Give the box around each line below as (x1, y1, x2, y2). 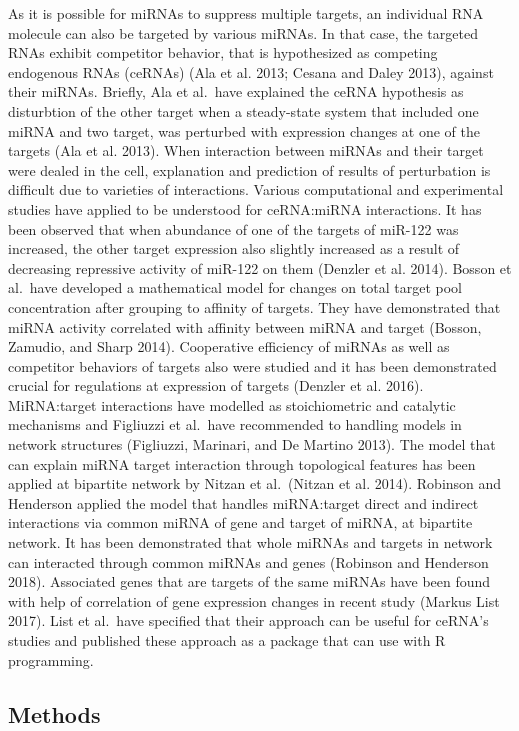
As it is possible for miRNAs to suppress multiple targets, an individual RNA (8, 3, 484, 23)
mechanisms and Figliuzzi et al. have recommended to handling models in (8, 414, 462, 435)
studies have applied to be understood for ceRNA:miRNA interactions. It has (8, 198, 482, 219)
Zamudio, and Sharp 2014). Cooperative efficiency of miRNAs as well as (8, 336, 450, 357)
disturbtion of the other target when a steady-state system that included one (8, 100, 479, 121)
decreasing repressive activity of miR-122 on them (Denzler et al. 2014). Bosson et (8, 257, 512, 278)
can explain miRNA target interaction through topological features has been (8, 453, 476, 474)
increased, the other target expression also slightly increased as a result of (8, 238, 460, 259)
